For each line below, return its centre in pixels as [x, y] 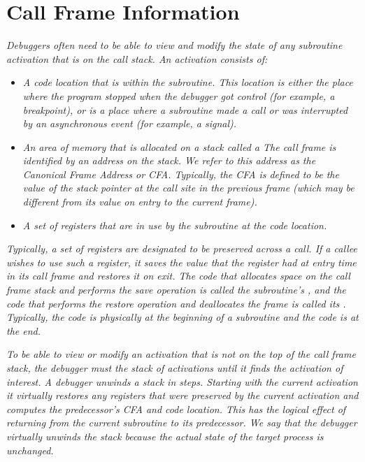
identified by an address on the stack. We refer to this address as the [169, 160]
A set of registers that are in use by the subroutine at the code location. [175, 225]
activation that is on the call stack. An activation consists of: [137, 58]
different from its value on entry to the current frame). [140, 202]
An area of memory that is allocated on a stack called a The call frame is [179, 146]
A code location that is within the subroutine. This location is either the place [188, 82]
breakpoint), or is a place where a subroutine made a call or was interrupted [185, 109]
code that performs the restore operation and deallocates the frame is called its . [176, 303]
